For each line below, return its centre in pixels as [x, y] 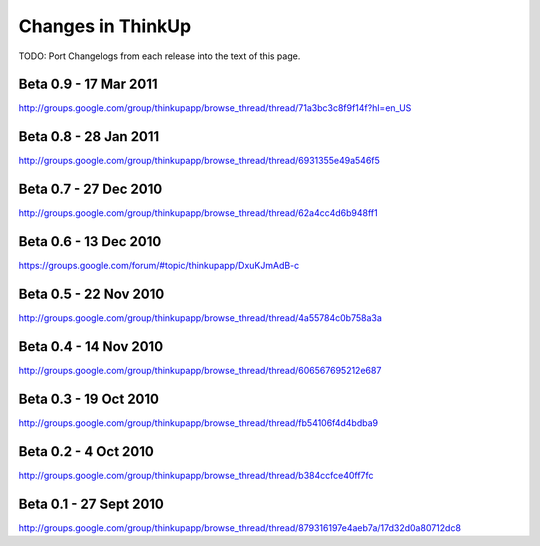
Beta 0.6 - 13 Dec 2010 [90, 241]
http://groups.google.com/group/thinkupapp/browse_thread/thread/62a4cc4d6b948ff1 [198, 213]
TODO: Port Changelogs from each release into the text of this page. [159, 56]
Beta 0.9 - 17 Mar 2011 [88, 84]
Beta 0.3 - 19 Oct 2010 [89, 398]
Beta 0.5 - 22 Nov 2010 [91, 293]
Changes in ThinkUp [105, 26]
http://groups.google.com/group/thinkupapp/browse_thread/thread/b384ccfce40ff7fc [196, 475]
